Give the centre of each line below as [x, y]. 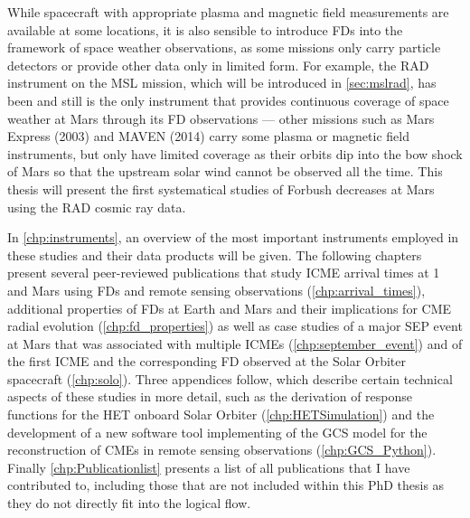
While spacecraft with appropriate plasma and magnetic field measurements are [228, 12]
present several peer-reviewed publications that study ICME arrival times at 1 [224, 273]
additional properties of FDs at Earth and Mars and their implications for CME [230, 308]
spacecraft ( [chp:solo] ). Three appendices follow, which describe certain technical [230, 378]
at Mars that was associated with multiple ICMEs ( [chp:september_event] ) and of [235, 343]
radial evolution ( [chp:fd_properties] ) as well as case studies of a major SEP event [235, 326]
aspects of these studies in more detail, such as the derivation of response [210, 396]
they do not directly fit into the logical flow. [129, 503]
